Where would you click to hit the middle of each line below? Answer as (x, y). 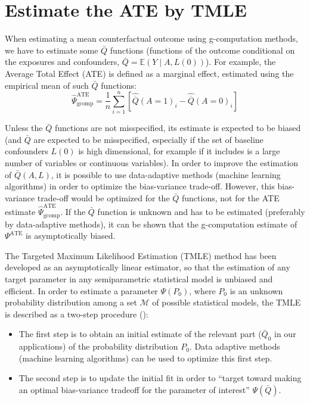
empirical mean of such (47, 85)
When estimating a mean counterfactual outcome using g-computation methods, (151, 38)
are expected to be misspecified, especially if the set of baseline (148, 139)
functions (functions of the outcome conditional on (202, 50)
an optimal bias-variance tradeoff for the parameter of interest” (134, 389)
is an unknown (256, 290)
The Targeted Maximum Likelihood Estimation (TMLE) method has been (141, 255)
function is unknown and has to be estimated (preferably (201, 212)
